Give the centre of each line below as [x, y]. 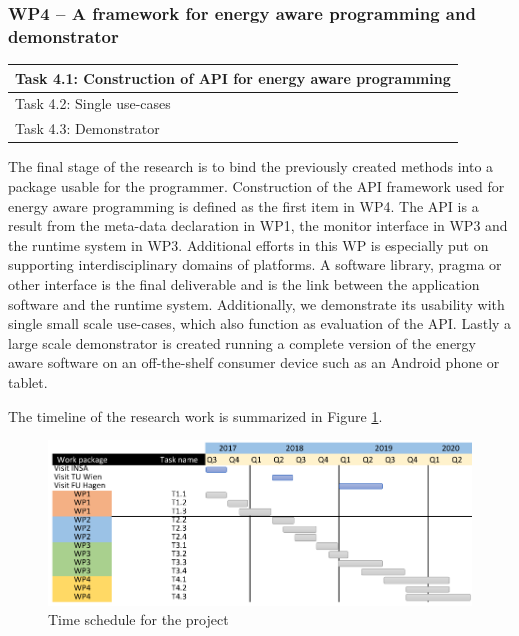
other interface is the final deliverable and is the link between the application [244, 283]
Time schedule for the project [138, 619]
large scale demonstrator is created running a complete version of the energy [242, 342]
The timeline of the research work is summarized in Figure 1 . [195, 415]
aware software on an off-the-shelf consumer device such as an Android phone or [254, 362]
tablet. [28, 381]
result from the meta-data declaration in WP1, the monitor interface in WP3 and [258, 225]
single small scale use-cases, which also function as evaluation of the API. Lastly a [260, 323]
